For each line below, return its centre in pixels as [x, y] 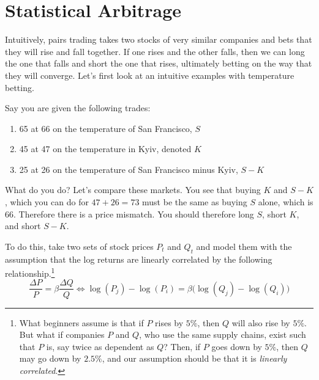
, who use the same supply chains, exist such [223, 334]
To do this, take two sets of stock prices [79, 246]
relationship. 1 [30, 272]
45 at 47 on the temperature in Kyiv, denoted [105, 149]
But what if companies [62, 334]
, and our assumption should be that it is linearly [194, 358]
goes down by [237, 346]
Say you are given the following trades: [78, 108]
